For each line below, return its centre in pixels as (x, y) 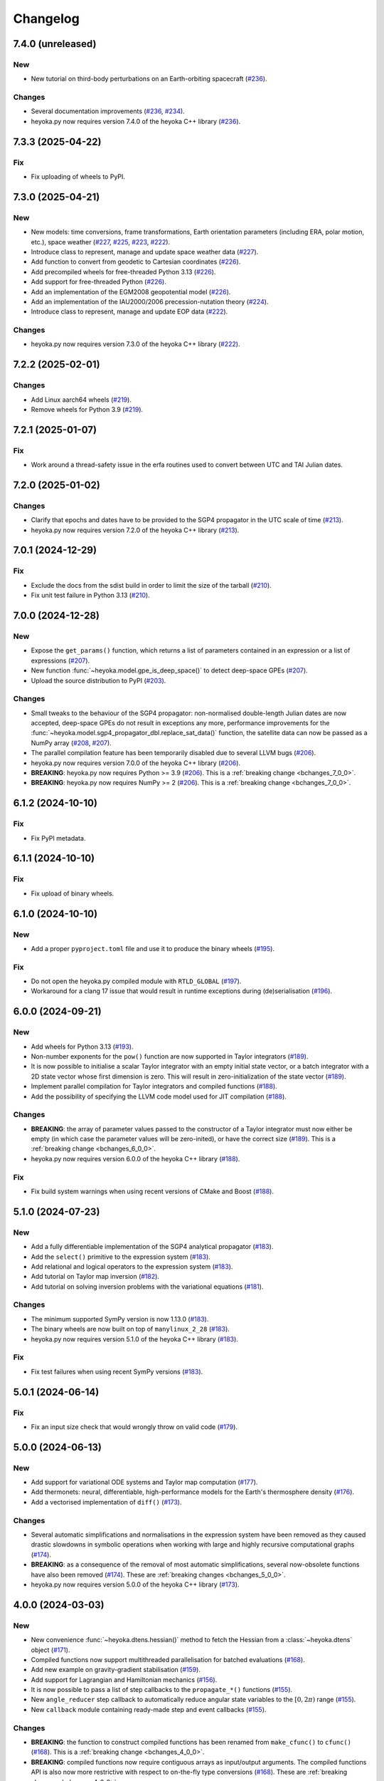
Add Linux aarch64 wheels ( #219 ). (81, 400)
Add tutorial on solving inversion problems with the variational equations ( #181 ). (147, 1287)
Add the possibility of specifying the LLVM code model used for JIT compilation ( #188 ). (159, 1096)
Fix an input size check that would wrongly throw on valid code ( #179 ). (134, 1427)
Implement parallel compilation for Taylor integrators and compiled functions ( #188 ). (154, 1086)
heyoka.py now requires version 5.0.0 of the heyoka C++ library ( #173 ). (135, 1584)
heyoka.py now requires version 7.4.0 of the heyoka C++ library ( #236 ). (136, 121)
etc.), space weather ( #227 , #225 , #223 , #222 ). (101, 242)
